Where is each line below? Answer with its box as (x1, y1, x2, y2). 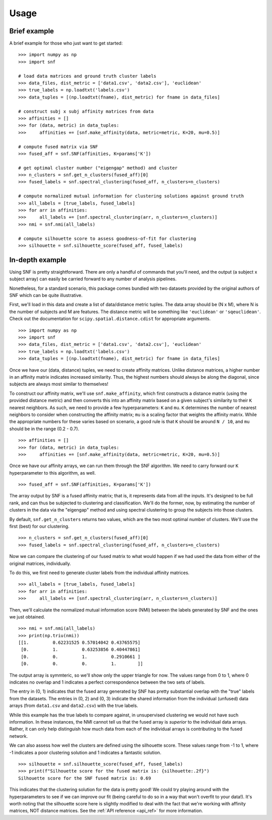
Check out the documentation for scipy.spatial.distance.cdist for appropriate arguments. (9, 316, 211, 322)
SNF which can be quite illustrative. (9, 292, 83, 298)
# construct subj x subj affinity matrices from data (18, 109, 154, 114)
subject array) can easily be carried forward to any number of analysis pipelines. (9, 276, 177, 282)
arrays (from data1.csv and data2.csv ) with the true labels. (9, 702, 139, 709)
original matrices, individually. (9, 560, 72, 567)
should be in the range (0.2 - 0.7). (9, 426, 80, 432)
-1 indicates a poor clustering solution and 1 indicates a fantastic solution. (9, 749, 161, 755)
